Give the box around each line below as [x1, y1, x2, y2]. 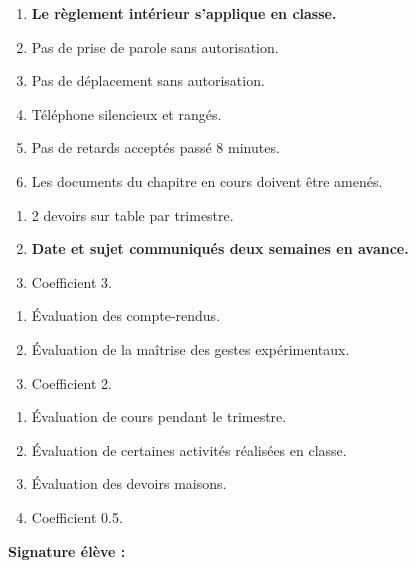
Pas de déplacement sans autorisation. [31, 70, 265, 91]
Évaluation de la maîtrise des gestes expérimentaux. [31, 338, 350, 359]
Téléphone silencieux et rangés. [31, 103, 222, 124]
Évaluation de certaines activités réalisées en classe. [31, 439, 347, 460]
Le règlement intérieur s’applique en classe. [31, 3, 337, 23]
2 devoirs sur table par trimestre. [31, 204, 234, 225]
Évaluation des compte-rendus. [31, 305, 221, 326]
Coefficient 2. [31, 372, 112, 393]
